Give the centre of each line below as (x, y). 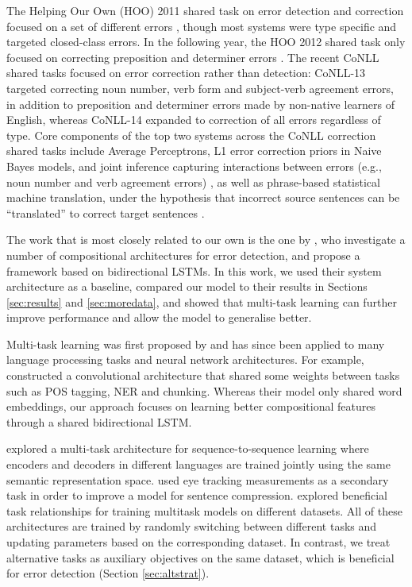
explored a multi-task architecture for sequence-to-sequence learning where (188, 448)
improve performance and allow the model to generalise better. (159, 317)
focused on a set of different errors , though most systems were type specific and (202, 26)
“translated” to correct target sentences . (106, 212)
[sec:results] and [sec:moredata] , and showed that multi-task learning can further (202, 301)
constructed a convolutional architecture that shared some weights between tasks (203, 375)
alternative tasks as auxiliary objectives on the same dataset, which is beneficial (200, 557)
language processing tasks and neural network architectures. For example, (185, 359)
